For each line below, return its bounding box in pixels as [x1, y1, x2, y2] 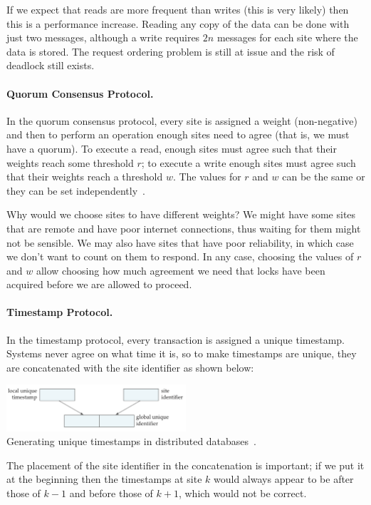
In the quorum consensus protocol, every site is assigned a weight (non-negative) [6, 113, 357, 128]
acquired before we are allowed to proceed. [6, 277, 192, 292]
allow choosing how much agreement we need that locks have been [36, 262, 325, 277]
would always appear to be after [214, 471, 354, 486]
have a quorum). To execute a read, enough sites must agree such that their [6, 141, 337, 155]
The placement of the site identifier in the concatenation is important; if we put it [6, 457, 365, 472]
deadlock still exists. [6, 58, 95, 73]
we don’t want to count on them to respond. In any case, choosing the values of [6, 249, 354, 264]
